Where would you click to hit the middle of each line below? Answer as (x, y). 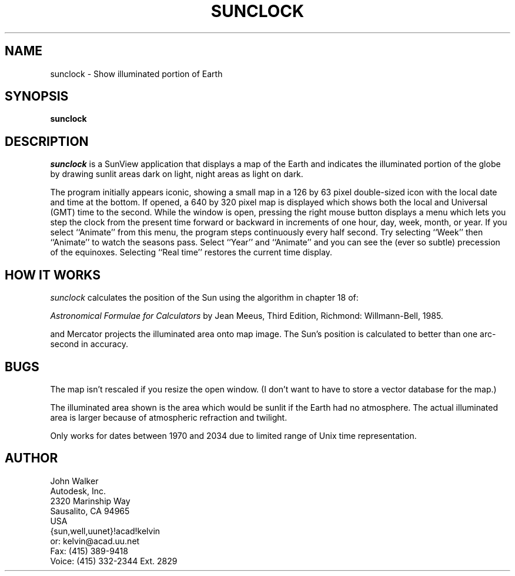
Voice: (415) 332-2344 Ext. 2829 (114, 561)
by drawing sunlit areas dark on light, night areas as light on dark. (177, 174)
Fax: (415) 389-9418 (89, 551)
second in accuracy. (89, 344)
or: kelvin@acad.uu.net (95, 541)
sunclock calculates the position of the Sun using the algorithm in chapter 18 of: (204, 298)
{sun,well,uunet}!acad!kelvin (105, 531)
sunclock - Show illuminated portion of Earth (136, 74)
